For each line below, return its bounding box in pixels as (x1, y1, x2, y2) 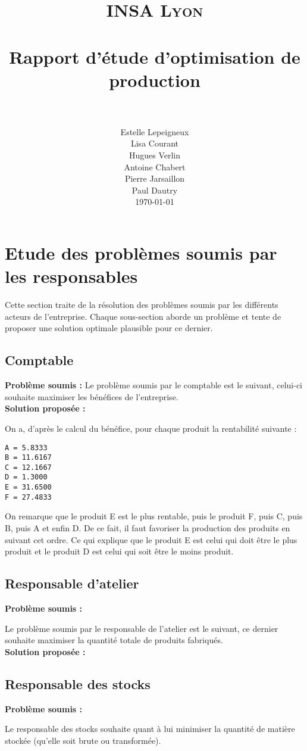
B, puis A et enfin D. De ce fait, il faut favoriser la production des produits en (5, 522, 290, 534)
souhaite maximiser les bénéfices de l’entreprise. (5, 390, 178, 403)
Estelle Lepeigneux (120, 125, 189, 138)
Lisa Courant (130, 137, 179, 149)
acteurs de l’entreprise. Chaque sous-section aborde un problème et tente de (5, 310, 281, 322)
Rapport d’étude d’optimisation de (9, 44, 300, 68)
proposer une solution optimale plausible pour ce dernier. (5, 322, 213, 334)
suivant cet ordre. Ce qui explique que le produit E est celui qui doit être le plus (5, 533, 297, 546)
